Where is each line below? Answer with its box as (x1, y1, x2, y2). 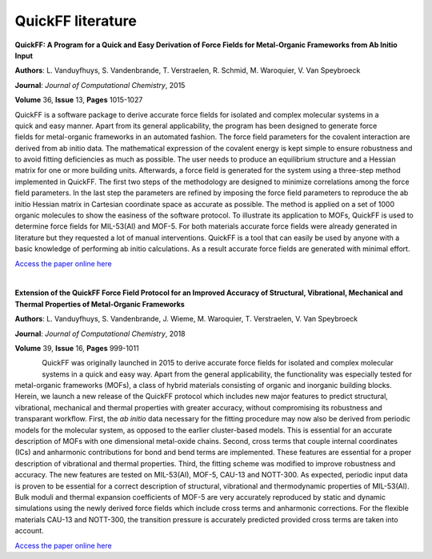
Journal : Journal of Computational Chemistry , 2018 (14, 329, 186, 338)
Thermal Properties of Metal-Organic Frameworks (14, 299, 186, 309)
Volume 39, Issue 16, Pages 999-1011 (14, 343, 139, 353)
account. (14, 526, 44, 536)
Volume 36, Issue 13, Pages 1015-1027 (14, 95, 143, 105)
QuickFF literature (14, 12, 138, 30)
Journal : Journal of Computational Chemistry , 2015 (14, 80, 186, 90)
